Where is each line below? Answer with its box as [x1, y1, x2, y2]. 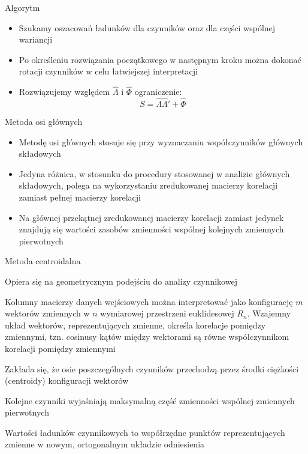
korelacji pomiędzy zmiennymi [5, 342, 116, 354]
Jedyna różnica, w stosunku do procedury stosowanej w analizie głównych [19, 167, 290, 180]
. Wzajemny [247, 307, 291, 319]
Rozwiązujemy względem [19, 85, 110, 98]
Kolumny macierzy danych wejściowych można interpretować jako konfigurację [5, 295, 293, 307]
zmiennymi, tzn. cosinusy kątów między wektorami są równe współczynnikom [5, 330, 289, 343]
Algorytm [5, 1, 40, 13]
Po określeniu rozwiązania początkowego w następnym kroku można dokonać [19, 53, 301, 65]
